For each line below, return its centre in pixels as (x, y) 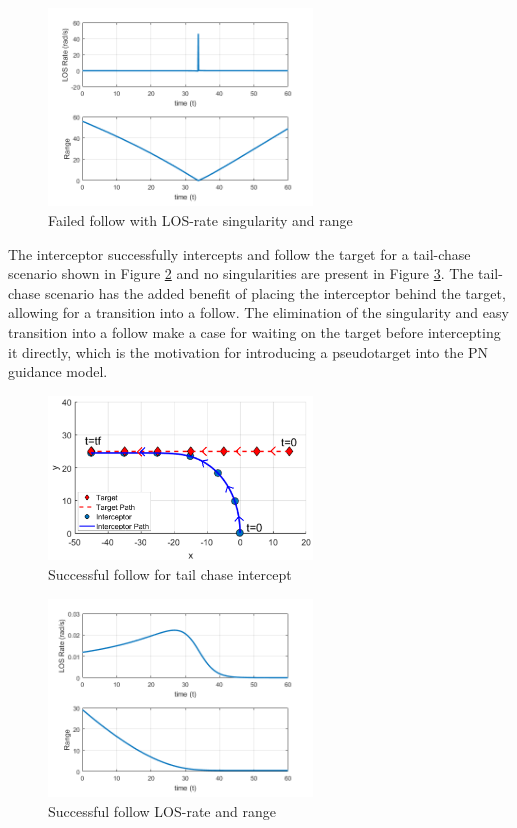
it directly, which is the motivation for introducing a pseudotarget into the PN (248, 351)
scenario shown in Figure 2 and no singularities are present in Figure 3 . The (241, 273)
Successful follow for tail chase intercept (170, 574)
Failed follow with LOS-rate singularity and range (200, 220)
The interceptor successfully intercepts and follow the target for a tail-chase (239, 253)
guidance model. (58, 371)
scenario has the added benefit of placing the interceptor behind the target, (275, 292)
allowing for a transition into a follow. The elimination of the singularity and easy (258, 312)
